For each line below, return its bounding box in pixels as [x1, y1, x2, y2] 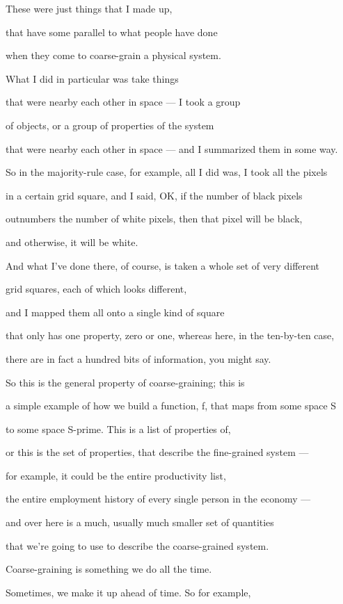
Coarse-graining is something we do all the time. [6, 562, 212, 576]
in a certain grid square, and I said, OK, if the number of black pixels [6, 188, 303, 202]
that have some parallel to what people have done [6, 24, 218, 39]
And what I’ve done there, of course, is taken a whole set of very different [6, 258, 320, 272]
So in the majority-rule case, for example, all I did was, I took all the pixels [6, 165, 328, 179]
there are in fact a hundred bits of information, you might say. [6, 351, 271, 366]
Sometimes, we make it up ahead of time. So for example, [6, 585, 251, 599]
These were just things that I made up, [6, 1, 173, 15]
